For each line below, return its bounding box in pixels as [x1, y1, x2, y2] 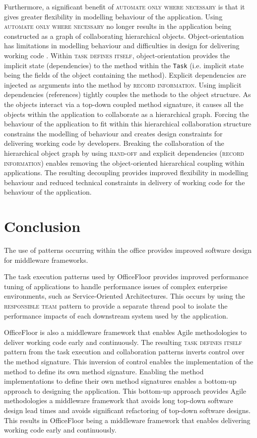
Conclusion [4, 216, 81, 236]
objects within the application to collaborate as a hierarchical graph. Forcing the [4, 109, 249, 119]
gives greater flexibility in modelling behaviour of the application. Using [4, 11, 223, 21]
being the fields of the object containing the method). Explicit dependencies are [4, 70, 247, 80]
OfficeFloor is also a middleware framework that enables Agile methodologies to [4, 327, 247, 337]
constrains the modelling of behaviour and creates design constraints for [4, 128, 223, 138]
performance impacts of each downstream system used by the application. [4, 310, 228, 321]
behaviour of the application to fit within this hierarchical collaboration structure [4, 118, 252, 129]
